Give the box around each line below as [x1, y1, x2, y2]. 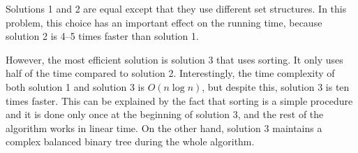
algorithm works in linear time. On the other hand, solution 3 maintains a [6, 120, 322, 135]
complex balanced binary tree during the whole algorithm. [6, 134, 255, 149]
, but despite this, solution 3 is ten [202, 79, 350, 94]
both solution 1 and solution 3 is [6, 79, 144, 94]
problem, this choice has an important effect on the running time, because [6, 15, 322, 29]
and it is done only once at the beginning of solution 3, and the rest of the [6, 107, 324, 122]
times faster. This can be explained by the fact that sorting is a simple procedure [6, 93, 353, 108]
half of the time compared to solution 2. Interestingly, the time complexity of [6, 66, 335, 80]
